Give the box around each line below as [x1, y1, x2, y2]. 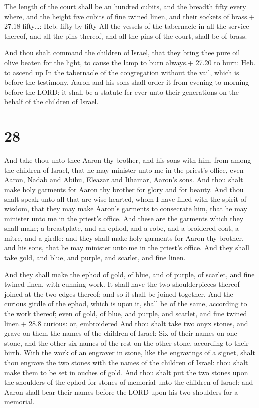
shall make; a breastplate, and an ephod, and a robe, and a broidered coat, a [4, 223, 239, 233]
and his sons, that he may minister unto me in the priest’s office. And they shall [4, 242, 249, 253]
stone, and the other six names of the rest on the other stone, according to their [4, 337, 249, 348]
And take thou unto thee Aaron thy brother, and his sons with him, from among [4, 155, 251, 165]
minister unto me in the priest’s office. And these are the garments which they [4, 213, 244, 223]
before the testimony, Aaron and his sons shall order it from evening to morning [4, 77, 249, 87]
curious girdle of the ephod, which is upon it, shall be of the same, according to [4, 298, 247, 309]
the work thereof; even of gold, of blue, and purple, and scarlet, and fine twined [4, 308, 247, 318]
